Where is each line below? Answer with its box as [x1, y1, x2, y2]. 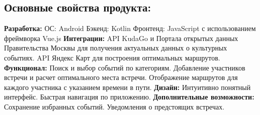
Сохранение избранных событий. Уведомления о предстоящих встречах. [4, 101, 225, 111]
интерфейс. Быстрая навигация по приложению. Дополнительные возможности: [4, 91, 254, 102]
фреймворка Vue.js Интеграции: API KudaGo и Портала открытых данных [4, 32, 238, 43]
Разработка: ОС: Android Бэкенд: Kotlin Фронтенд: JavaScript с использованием [4, 23, 256, 33]
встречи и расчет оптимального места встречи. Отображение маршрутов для [4, 72, 238, 82]
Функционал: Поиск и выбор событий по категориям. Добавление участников [4, 62, 245, 72]
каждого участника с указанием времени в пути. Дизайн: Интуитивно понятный [4, 81, 251, 92]
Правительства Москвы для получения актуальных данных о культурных [4, 42, 227, 53]
